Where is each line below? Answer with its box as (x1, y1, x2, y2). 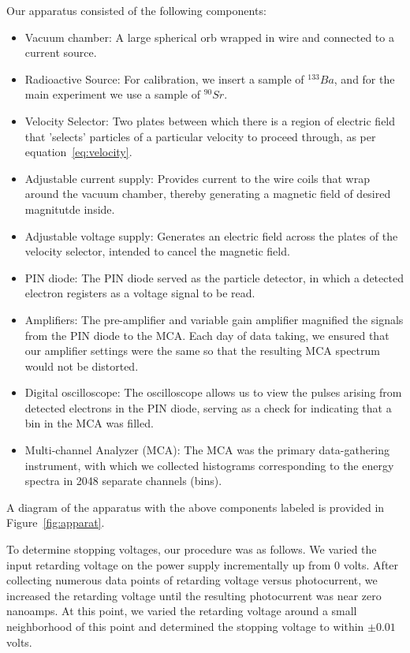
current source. (24, 44, 97, 61)
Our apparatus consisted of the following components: (6, 2, 266, 18)
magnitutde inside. (24, 200, 115, 217)
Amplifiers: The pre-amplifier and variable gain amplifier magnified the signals (24, 311, 404, 327)
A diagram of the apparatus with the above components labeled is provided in (6, 498, 385, 515)
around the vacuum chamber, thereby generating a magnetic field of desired (24, 185, 391, 202)
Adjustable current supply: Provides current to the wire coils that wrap (24, 170, 370, 186)
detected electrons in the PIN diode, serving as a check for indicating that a (24, 399, 392, 416)
